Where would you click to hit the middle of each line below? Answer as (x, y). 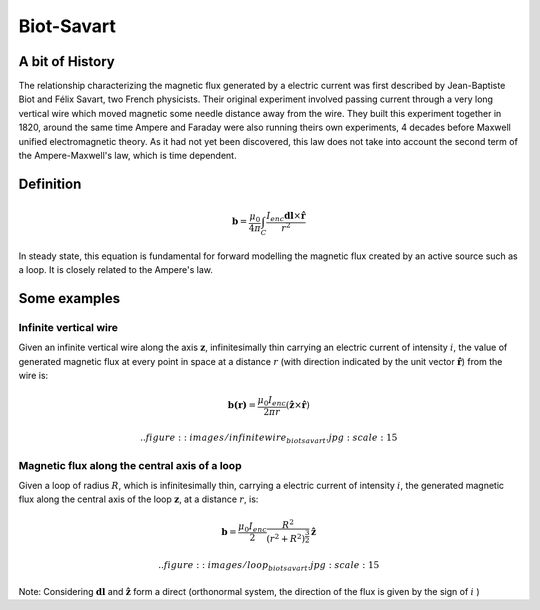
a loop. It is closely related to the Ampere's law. (116, 270)
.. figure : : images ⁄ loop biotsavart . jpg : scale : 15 (269, 567)
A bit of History (66, 61)
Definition (50, 183)
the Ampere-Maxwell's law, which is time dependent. (127, 156)
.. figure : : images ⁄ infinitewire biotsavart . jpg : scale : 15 (269, 438)
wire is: (33, 376)
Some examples (69, 298)
